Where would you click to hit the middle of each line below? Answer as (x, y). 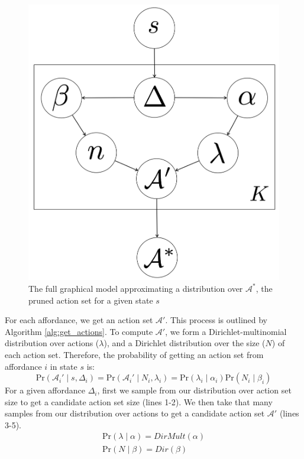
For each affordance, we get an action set (79, 320)
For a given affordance (45, 390)
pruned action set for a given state (91, 300)
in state (64, 366)
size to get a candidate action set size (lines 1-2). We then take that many (139, 401)
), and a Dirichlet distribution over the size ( (185, 343)
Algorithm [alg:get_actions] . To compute (79, 331)
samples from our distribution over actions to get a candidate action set (135, 413)
